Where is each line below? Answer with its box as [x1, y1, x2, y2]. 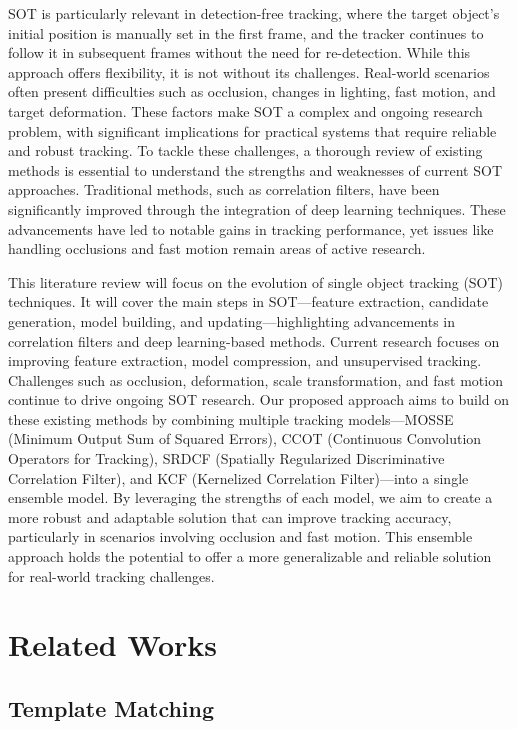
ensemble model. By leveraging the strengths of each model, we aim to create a [8, 487, 493, 508]
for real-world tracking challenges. [8, 565, 215, 586]
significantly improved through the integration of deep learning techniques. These [8, 198, 506, 219]
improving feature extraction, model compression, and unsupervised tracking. [8, 350, 482, 371]
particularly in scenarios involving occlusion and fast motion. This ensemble [8, 526, 473, 547]
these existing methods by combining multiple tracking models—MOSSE [8, 408, 454, 429]
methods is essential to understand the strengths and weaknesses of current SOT [8, 159, 503, 180]
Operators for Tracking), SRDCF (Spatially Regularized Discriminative [8, 448, 445, 469]
